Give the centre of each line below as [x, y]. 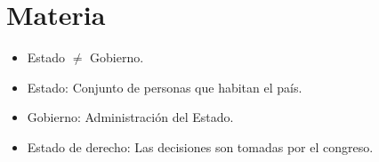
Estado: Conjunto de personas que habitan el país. [165, 87]
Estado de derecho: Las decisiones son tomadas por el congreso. [200, 146]
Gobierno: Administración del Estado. [130, 117]
